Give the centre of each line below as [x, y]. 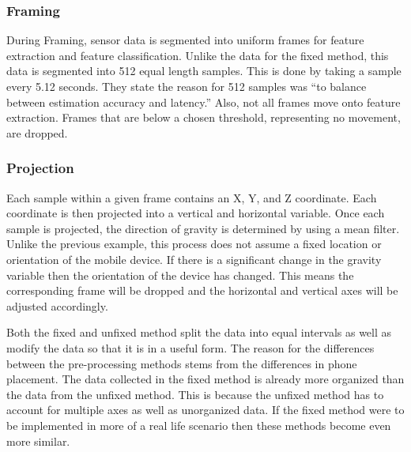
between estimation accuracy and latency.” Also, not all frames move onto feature [204, 102]
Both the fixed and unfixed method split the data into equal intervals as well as [199, 332]
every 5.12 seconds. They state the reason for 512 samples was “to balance [187, 86]
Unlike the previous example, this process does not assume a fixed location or [194, 244]
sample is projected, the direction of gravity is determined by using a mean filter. [203, 228]
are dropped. [37, 132]
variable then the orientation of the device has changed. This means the [180, 275]
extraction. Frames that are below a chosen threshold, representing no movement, [204, 117]
